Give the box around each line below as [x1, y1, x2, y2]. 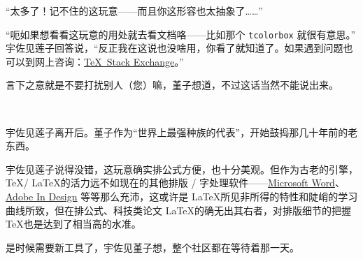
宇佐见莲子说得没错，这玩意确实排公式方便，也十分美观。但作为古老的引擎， [6, 161, 358, 176]
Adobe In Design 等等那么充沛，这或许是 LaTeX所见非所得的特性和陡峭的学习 [6, 189, 358, 203]
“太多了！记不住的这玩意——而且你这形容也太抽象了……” [6, 3, 263, 17]
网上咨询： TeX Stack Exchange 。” [34, 54, 184, 68]
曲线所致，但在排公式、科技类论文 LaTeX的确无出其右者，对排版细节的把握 [6, 202, 352, 217]
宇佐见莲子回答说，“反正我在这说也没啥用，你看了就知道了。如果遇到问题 [6, 40, 343, 55]
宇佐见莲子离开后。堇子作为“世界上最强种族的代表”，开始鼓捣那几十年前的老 [6, 124, 358, 139]
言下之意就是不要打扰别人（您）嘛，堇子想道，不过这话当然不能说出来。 [6, 77, 339, 92]
